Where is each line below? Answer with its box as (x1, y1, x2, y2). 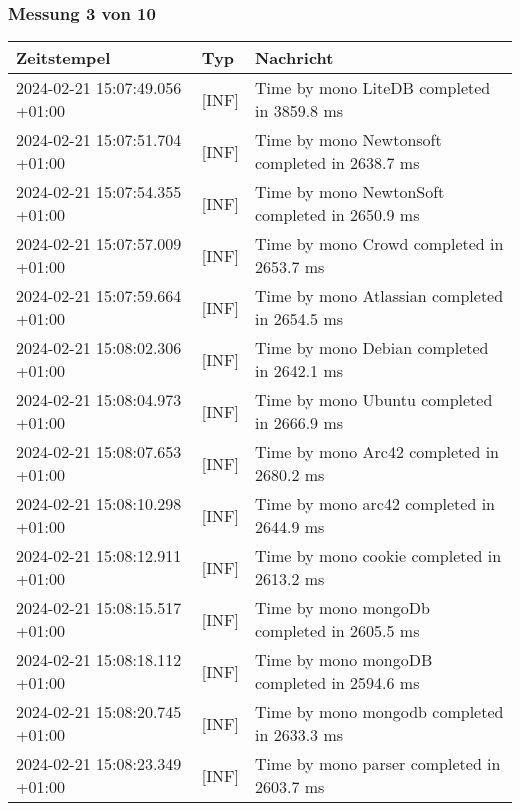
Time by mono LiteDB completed (254, 76, 491, 100)
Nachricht (254, 46, 334, 70)
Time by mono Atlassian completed (254, 284, 504, 308)
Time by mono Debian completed (254, 336, 489, 360)
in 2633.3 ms (254, 723, 344, 747)
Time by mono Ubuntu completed (254, 388, 493, 412)
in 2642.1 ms (254, 359, 344, 383)
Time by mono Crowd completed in (254, 232, 504, 256)
